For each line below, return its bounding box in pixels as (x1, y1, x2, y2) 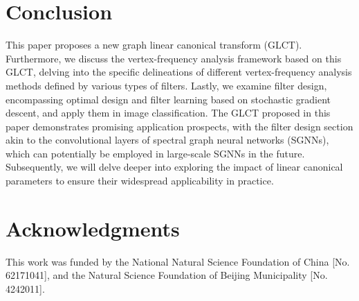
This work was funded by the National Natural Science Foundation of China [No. (6, 254, 350, 268)
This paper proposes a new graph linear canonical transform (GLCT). (6, 37, 302, 52)
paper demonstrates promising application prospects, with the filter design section (6, 119, 353, 133)
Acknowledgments (6, 214, 180, 242)
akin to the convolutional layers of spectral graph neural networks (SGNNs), (6, 132, 329, 147)
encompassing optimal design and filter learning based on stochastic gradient (6, 92, 331, 106)
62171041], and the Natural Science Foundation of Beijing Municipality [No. (6, 268, 328, 282)
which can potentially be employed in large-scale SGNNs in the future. (6, 146, 305, 160)
